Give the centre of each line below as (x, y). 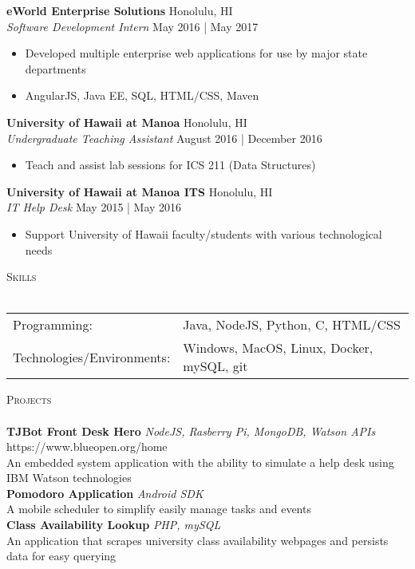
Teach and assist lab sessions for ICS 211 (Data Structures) (170, 165)
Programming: (53, 325)
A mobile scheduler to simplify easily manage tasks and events (159, 509)
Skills (22, 277)
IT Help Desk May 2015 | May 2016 (94, 207)
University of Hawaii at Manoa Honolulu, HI (127, 122)
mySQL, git (215, 366)
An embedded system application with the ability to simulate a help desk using (200, 462)
